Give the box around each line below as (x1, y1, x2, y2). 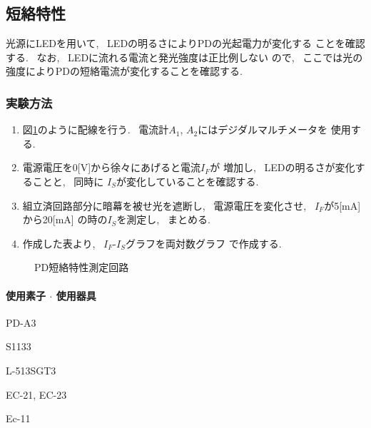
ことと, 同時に (32, 173, 104, 188)
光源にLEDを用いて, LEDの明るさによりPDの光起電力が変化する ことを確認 (6, 36, 365, 51)
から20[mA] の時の (22, 212, 108, 227)
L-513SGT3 (6, 362, 56, 377)
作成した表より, (22, 235, 96, 250)
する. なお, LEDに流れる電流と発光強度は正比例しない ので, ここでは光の (6, 49, 363, 64)
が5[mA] (324, 198, 361, 213)
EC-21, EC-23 (6, 387, 67, 402)
